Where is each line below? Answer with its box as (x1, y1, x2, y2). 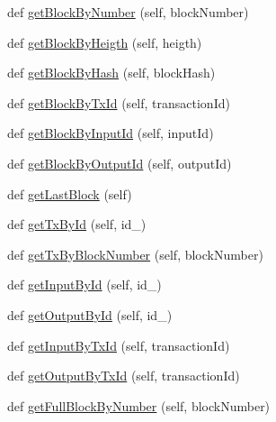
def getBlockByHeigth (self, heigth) (7, 32, 202, 51)
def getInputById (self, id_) (7, 275, 162, 294)
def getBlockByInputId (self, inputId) (7, 124, 214, 142)
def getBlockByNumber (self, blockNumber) (7, 3, 249, 21)
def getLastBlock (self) (7, 184, 132, 203)
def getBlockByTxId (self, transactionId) (7, 93, 230, 112)
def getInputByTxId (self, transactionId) (7, 335, 230, 354)
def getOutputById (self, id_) (7, 305, 173, 324)
